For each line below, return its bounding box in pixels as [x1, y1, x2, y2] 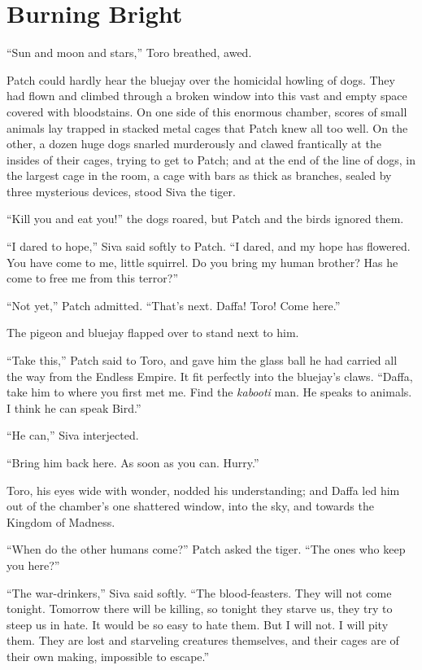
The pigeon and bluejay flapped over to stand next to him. [7, 324, 299, 341]
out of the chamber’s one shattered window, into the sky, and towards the [7, 497, 374, 515]
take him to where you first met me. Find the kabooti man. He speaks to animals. [7, 383, 412, 401]
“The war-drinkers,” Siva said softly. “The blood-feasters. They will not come [7, 584, 392, 601]
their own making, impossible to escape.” [7, 647, 210, 664]
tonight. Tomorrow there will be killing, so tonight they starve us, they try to [7, 600, 393, 617]
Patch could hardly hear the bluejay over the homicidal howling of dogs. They [7, 71, 395, 88]
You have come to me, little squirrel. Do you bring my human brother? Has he [7, 253, 398, 270]
